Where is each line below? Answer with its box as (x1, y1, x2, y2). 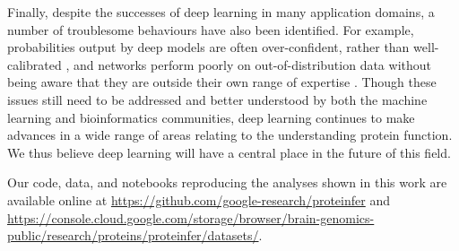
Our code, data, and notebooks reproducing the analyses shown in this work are (7, 173, 447, 192)
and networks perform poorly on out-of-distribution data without (73, 55, 431, 74)
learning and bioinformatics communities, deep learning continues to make (7, 108, 415, 126)
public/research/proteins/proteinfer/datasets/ (7, 226, 259, 245)
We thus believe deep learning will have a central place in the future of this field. (7, 143, 451, 161)
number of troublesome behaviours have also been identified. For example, (7, 20, 414, 39)
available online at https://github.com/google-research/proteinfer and (7, 190, 390, 209)
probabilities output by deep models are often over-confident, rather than (7, 38, 410, 56)
